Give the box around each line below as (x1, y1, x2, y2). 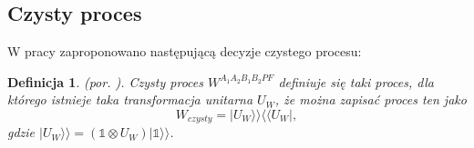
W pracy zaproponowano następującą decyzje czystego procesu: (7, 42, 362, 61)
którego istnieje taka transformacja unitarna (7, 90, 253, 109)
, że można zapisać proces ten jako (274, 90, 467, 109)
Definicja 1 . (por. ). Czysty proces (7, 72, 203, 91)
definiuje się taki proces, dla (278, 72, 434, 91)
